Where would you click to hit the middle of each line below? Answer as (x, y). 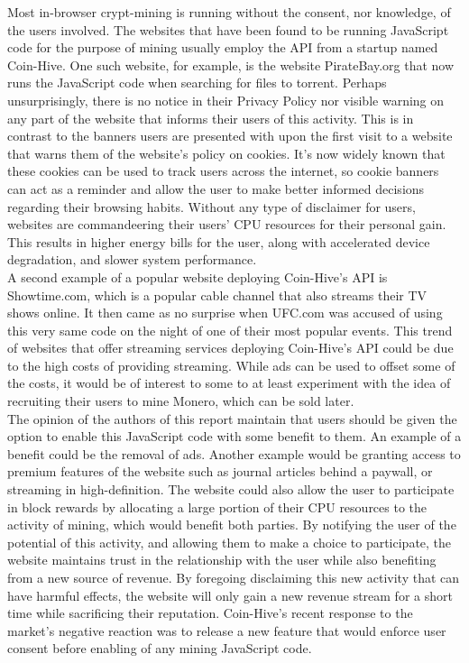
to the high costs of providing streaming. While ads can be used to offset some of (231, 365)
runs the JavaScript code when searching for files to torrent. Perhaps (197, 83)
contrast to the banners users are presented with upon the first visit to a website (230, 136)
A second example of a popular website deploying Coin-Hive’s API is (198, 276)
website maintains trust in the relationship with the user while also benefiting (222, 560)
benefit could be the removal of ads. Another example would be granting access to (234, 453)
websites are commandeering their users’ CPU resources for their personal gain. (227, 224)
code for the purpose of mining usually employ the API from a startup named (223, 47)
